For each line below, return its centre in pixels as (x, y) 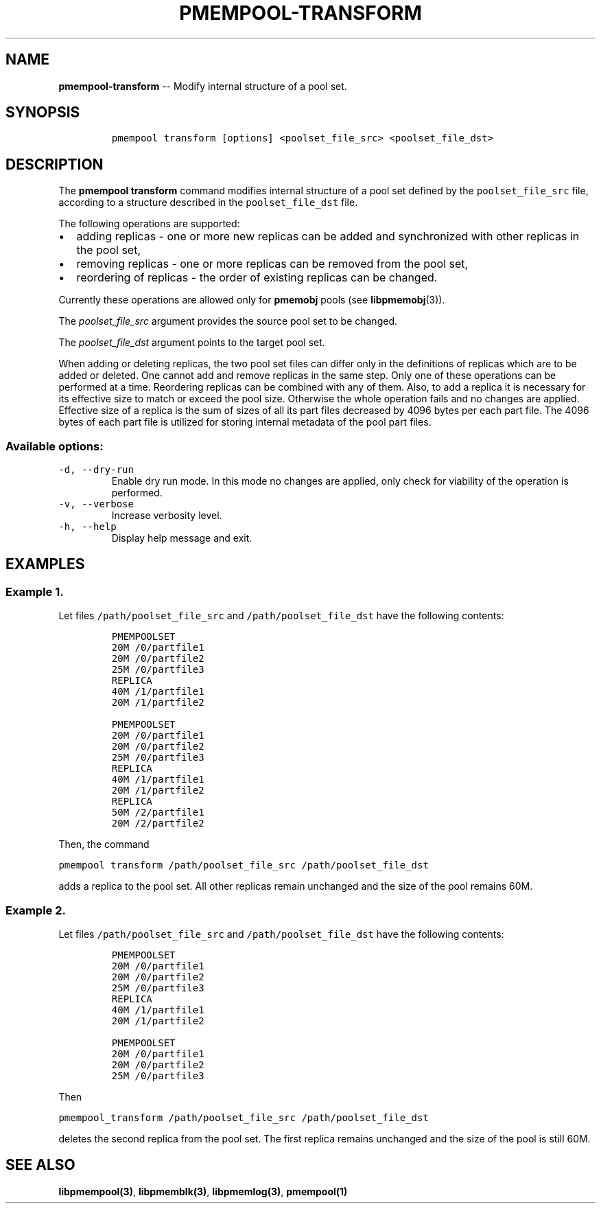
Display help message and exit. (182, 538)
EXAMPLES (45, 564)
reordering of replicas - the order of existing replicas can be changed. (257, 278)
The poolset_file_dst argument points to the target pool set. (192, 343)
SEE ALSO (40, 1165)
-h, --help (87, 527)
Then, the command (104, 844)
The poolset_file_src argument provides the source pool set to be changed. (228, 321)
